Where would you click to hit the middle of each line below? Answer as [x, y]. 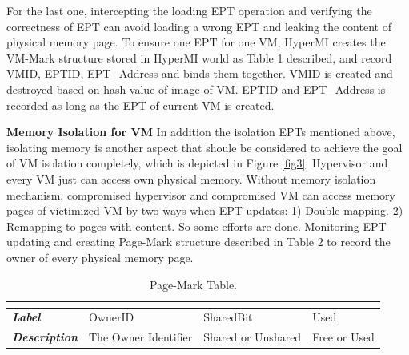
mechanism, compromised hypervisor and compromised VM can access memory [201, 194]
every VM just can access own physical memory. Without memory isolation [191, 178]
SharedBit [228, 317]
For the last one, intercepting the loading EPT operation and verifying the [189, 10]
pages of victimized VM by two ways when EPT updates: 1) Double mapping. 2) [205, 210]
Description [45, 337]
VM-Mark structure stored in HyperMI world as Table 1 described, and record [199, 57]
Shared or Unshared [253, 337]
